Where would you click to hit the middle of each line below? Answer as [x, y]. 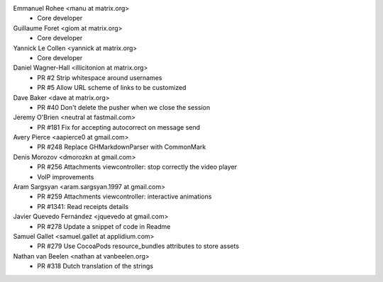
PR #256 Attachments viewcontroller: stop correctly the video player [137, 167]
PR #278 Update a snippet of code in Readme [104, 226]
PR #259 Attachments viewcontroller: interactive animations [124, 197]
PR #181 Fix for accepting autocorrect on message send [119, 127]
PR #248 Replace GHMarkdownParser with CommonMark [122, 147]
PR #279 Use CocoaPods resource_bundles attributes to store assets [138, 246]
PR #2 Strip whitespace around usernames [100, 77]
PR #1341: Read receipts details [83, 206]
